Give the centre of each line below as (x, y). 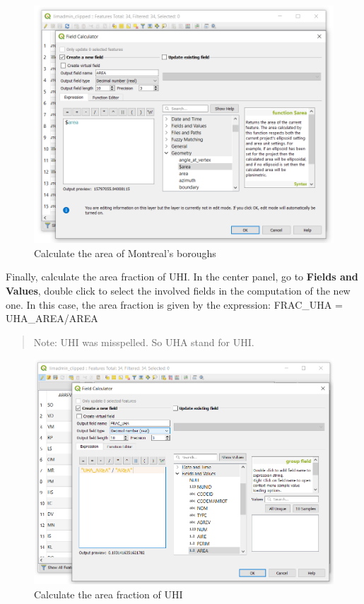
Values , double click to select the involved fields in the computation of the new (178, 290)
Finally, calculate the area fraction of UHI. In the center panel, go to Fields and (182, 277)
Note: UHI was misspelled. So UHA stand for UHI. (144, 342)
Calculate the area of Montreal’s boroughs (125, 253)
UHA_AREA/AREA (52, 318)
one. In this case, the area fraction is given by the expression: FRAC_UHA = (174, 304)
